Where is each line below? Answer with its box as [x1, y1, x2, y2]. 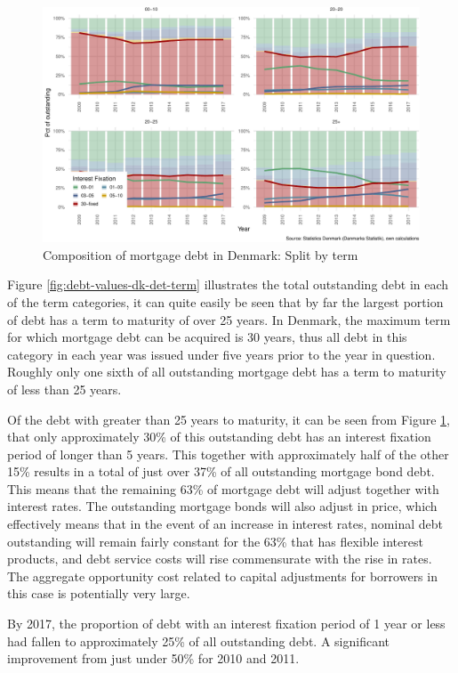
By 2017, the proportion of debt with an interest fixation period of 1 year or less [7, 614, 446, 633]
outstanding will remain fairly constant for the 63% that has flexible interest [7, 531, 423, 550]
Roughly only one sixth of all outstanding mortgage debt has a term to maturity [7, 362, 446, 381]
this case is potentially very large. [7, 584, 190, 603]
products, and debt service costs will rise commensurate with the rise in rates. [7, 549, 432, 568]
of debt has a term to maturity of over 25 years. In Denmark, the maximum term [7, 310, 451, 328]
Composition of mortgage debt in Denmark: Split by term [43, 245, 358, 264]
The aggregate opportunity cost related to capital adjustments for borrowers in [7, 566, 438, 585]
